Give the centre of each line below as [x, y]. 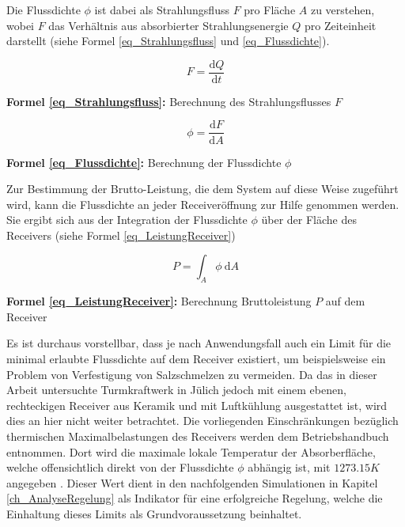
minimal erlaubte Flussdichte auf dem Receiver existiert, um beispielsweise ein [196, 359]
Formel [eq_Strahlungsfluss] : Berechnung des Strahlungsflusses [169, 101]
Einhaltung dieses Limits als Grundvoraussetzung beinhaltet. [154, 513]
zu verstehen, [343, 9]
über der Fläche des [309, 220]
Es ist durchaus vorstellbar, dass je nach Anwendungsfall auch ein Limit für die [199, 343]
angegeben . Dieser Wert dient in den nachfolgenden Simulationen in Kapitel [192, 482]
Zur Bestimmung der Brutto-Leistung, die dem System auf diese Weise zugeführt [202, 189]
